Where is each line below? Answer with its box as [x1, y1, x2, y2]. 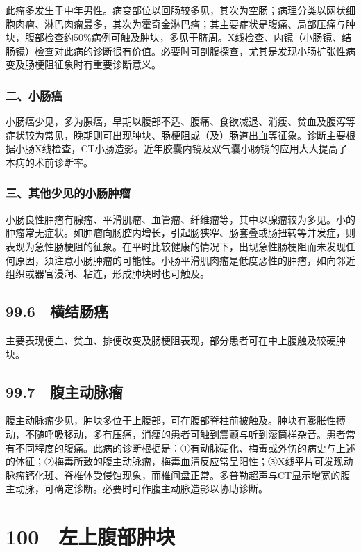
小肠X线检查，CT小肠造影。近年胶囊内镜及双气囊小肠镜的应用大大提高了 [15, 141, 348, 156]
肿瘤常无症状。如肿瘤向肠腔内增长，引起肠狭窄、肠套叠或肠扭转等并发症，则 [6, 225, 355, 240]
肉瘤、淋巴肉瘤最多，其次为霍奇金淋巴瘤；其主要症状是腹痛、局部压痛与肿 [15, 16, 355, 31]
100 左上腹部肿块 [6, 522, 176, 551]
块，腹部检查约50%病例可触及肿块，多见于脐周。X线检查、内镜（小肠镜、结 [6, 30, 352, 44]
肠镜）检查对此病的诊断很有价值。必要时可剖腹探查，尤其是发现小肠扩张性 [6, 43, 346, 58]
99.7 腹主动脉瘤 [6, 380, 123, 402]
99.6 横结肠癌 [6, 300, 108, 322]
